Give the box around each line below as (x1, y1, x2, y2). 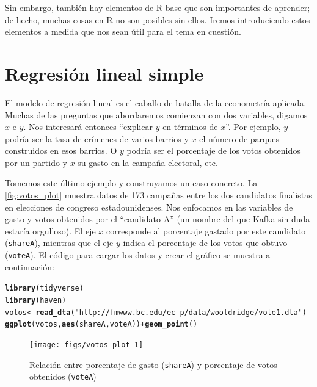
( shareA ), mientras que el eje (5, 236, 114, 249)
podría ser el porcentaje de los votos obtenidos (126, 144, 301, 157)
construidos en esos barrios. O (5, 144, 117, 157)
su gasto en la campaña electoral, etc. (78, 156, 218, 168)
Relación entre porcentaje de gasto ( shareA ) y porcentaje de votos (29, 358, 277, 371)
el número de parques (199, 132, 279, 145)
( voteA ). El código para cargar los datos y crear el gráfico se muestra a (5, 248, 271, 261)
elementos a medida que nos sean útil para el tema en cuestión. (5, 25, 241, 38)
